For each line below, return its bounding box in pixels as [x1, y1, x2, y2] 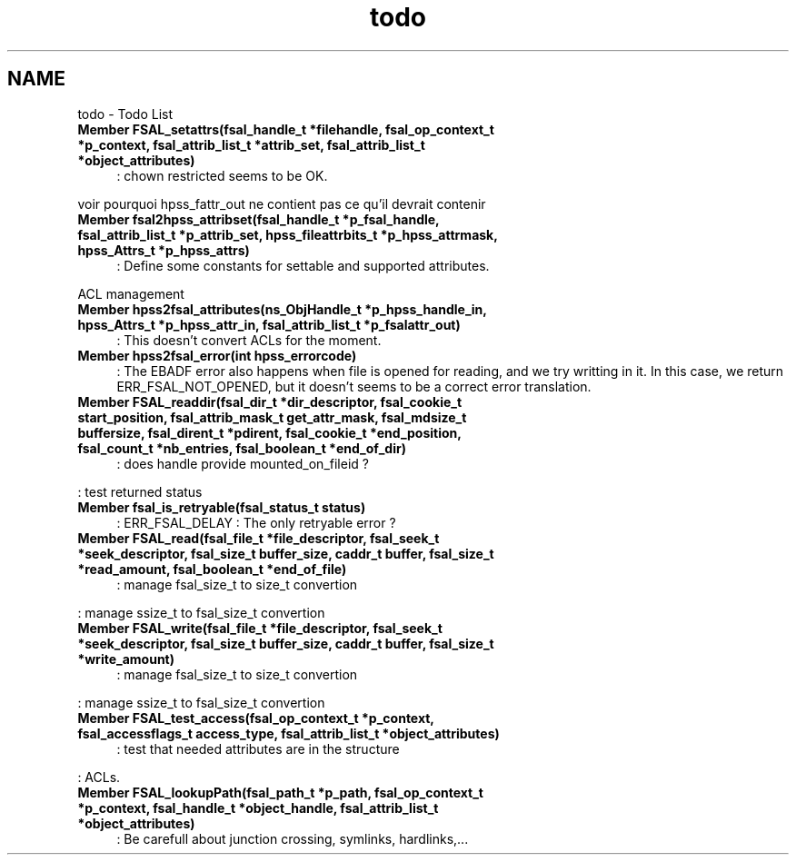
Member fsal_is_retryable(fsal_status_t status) [77, 499, 366, 515]
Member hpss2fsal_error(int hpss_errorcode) [77, 347, 357, 363]
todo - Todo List [77, 105, 174, 122]
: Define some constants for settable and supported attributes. [116, 257, 490, 273]
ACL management [77, 285, 184, 302]
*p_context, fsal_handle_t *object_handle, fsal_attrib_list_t [77, 799, 439, 816]
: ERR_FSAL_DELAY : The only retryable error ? [116, 514, 396, 530]
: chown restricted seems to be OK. [116, 167, 328, 183]
